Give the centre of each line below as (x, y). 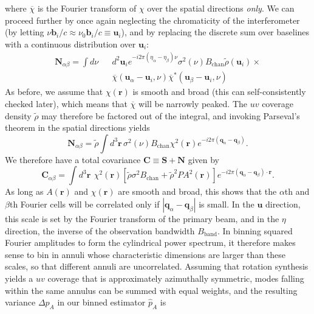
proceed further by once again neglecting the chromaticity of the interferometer (152, 20)
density (18, 115)
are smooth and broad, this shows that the (197, 191)
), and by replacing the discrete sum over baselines (215, 32)
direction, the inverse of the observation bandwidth (100, 230)
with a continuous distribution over (70, 44)
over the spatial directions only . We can (221, 8)
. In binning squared (255, 230)
